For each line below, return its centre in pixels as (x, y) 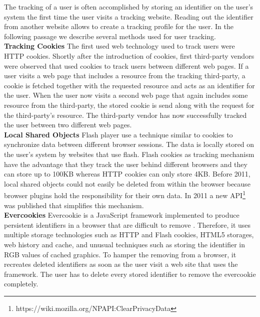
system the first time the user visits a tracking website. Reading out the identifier (129, 16)
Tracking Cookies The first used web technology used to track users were (119, 46)
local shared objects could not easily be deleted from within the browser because (127, 183)
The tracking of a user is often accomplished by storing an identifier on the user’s (129, 7)
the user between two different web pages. (68, 125)
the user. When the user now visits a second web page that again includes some (126, 95)
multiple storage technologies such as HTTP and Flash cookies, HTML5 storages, (129, 234)
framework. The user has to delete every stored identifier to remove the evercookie (130, 274)
